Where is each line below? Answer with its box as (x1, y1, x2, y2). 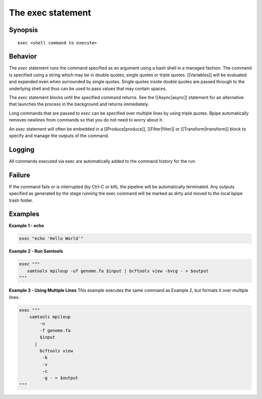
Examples (9, 210, 40, 218)
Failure (9, 171, 31, 179)
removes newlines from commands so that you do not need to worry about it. (9, 117, 164, 123)
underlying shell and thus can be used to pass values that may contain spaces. (9, 86, 167, 91)
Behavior (9, 52, 37, 61)
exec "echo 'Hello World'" (19, 236, 83, 242)
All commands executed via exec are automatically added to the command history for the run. (9, 158, 196, 164)
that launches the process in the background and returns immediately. (9, 101, 149, 107)
